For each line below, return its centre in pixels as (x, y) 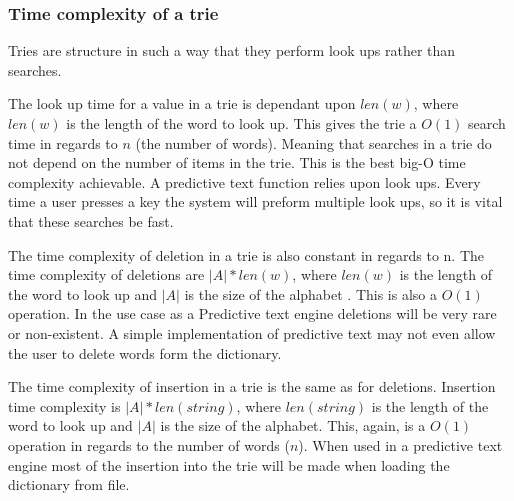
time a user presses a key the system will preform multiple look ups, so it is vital (255, 201)
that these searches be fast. (91, 220)
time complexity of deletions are (106, 274)
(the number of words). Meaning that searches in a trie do (313, 142)
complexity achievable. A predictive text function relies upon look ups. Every (244, 181)
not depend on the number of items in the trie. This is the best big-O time (237, 162)
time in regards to (63, 142)
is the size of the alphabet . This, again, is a (293, 425)
